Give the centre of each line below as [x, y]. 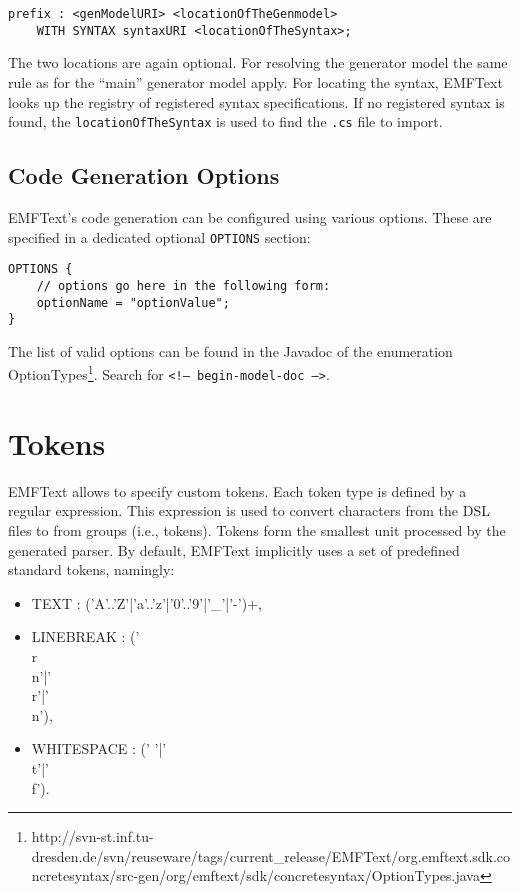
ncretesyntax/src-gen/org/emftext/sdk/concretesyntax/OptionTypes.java [255, 875]
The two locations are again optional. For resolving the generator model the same [258, 62]
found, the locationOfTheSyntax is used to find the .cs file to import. [225, 121]
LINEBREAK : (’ [85, 636]
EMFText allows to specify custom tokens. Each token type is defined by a [237, 490]
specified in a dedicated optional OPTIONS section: [159, 236]
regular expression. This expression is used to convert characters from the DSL [249, 510]
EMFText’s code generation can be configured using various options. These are [250, 216]
